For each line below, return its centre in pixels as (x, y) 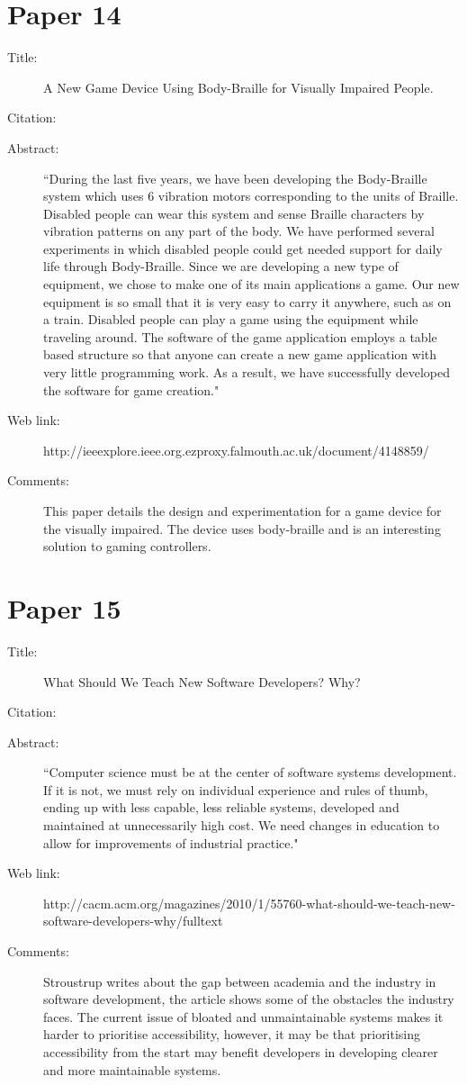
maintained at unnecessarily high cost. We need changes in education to (242, 825)
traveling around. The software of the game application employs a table (240, 336)
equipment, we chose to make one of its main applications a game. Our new (251, 284)
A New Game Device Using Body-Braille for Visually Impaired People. (238, 87)
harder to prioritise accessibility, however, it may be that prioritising (232, 1034)
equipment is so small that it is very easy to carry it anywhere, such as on (247, 301)
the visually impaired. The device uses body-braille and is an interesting (242, 528)
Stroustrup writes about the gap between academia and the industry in (240, 981)
